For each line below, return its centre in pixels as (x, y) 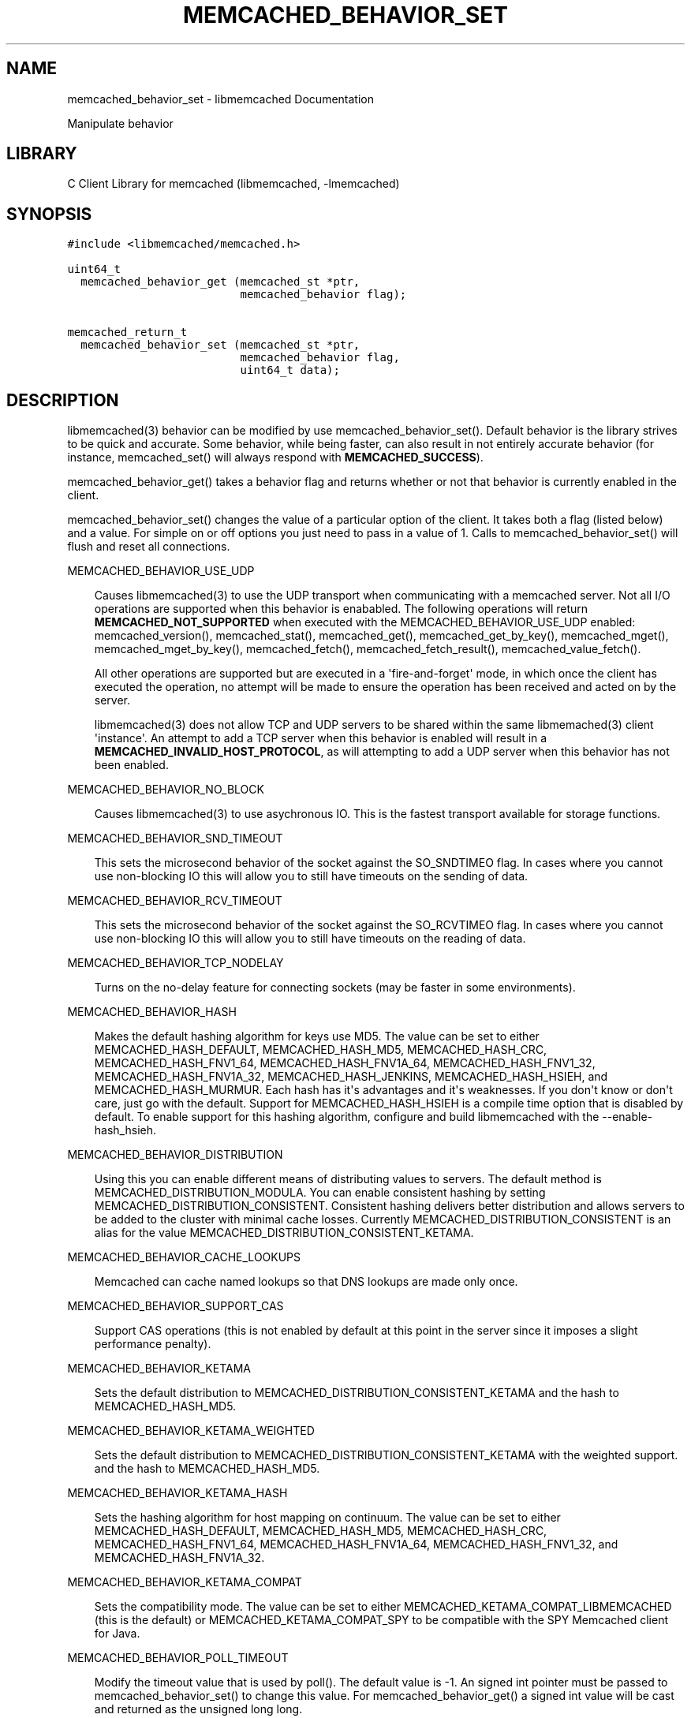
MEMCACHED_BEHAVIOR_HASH (152, 1012)
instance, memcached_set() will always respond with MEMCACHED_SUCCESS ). (275, 458)
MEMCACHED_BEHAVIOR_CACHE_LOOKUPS (184, 1257)
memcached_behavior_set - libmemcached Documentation (220, 99)
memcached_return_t (127, 332)
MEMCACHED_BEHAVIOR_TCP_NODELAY (176, 963)
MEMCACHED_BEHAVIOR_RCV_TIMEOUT (175, 901)
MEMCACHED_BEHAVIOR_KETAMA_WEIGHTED (191, 1431)
